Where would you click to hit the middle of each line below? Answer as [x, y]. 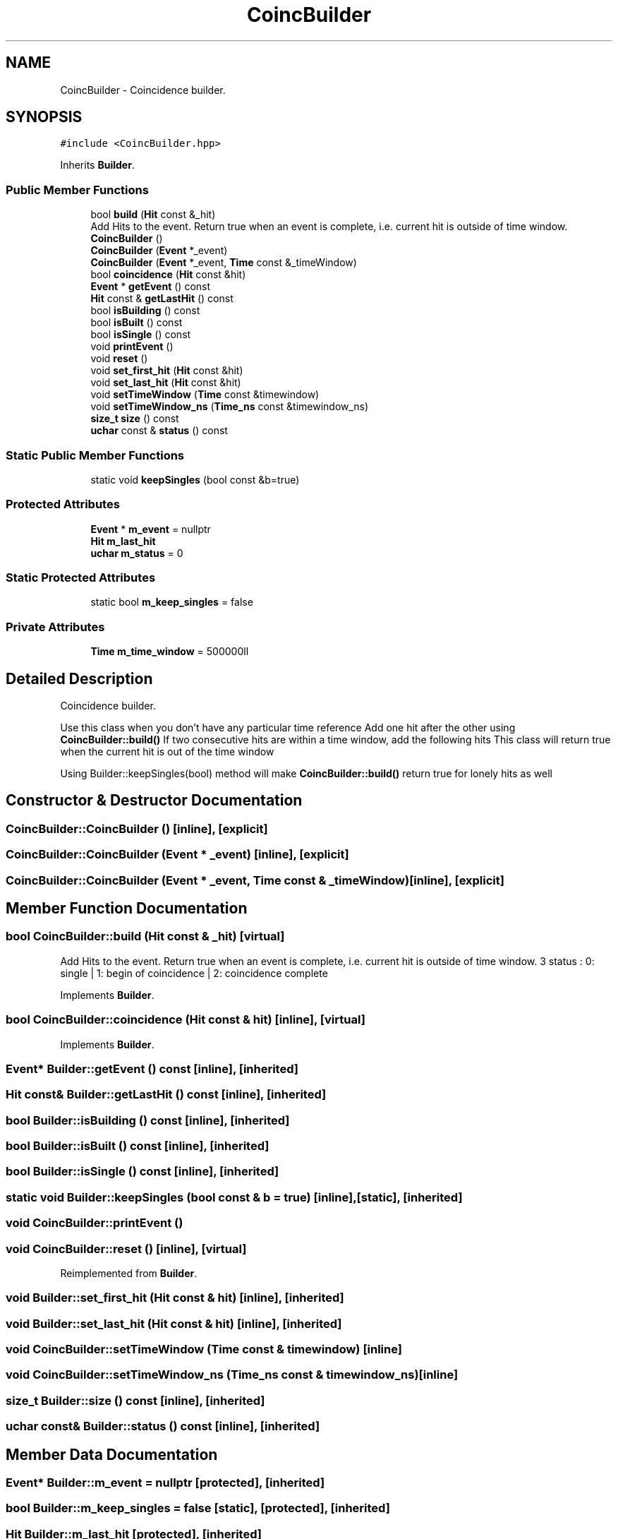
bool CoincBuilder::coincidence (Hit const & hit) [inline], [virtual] [186, 1020]
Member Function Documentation [127, 909]
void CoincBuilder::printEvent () [95, 1223]
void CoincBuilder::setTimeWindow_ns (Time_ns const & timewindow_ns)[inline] [232, 1375]
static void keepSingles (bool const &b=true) [195, 479]
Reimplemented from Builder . [129, 1273]
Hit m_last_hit [123, 541]
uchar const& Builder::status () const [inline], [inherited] [163, 1426]
